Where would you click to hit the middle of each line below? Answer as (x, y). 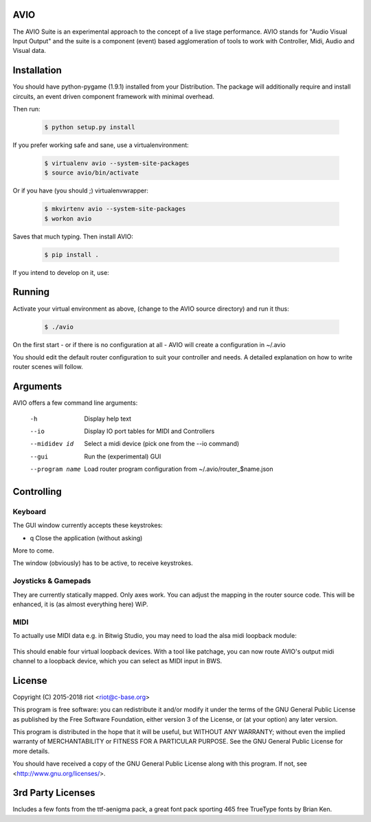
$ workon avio (68, 219)
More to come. (33, 551)
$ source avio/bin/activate (91, 173)
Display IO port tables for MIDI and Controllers (149, 431)
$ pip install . (72, 255)
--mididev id (52, 444)
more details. (31, 751)
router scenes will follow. (48, 367)
